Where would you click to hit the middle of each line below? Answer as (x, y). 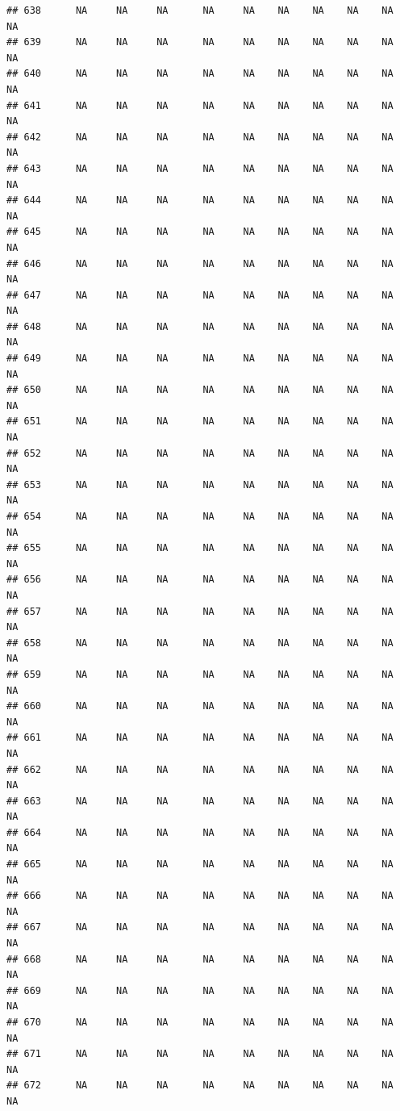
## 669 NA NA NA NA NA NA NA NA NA (200, 990)
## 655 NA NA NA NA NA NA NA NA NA (200, 548)
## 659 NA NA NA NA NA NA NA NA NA (200, 674)
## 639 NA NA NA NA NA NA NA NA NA (200, 42)
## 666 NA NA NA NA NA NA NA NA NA (200, 896)
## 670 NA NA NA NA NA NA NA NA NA (200, 1022)
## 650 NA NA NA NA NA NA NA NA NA (200, 390)
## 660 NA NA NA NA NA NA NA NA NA (200, 706)
